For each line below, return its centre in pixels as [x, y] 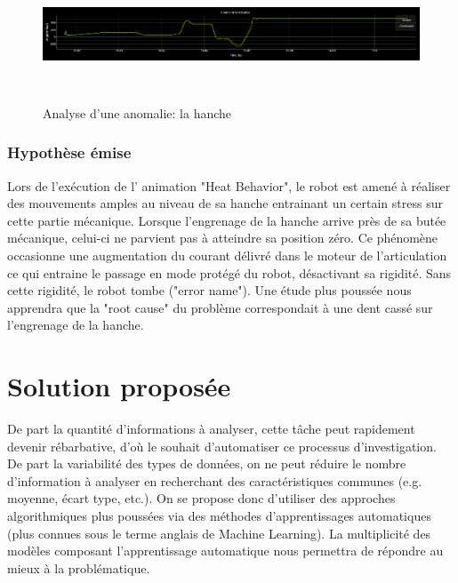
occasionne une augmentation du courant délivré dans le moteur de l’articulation [227, 255]
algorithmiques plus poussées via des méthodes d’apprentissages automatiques [219, 516]
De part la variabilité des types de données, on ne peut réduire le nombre [207, 463]
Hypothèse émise [69, 152]
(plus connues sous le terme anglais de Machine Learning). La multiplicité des [219, 533]
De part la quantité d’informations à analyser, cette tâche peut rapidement [211, 429]
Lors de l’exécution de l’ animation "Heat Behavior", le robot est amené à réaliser [229, 185]
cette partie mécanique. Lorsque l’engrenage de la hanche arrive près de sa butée [227, 220]
